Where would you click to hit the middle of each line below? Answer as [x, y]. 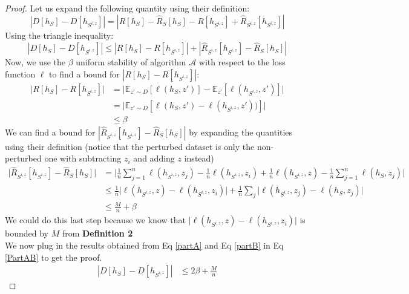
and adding [154, 158]
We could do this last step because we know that [95, 220]
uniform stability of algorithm [131, 62]
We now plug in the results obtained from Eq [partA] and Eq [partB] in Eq [144, 245]
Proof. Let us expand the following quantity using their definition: [127, 8]
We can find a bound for [50, 132]
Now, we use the [35, 62]
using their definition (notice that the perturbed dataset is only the [130, 146]
